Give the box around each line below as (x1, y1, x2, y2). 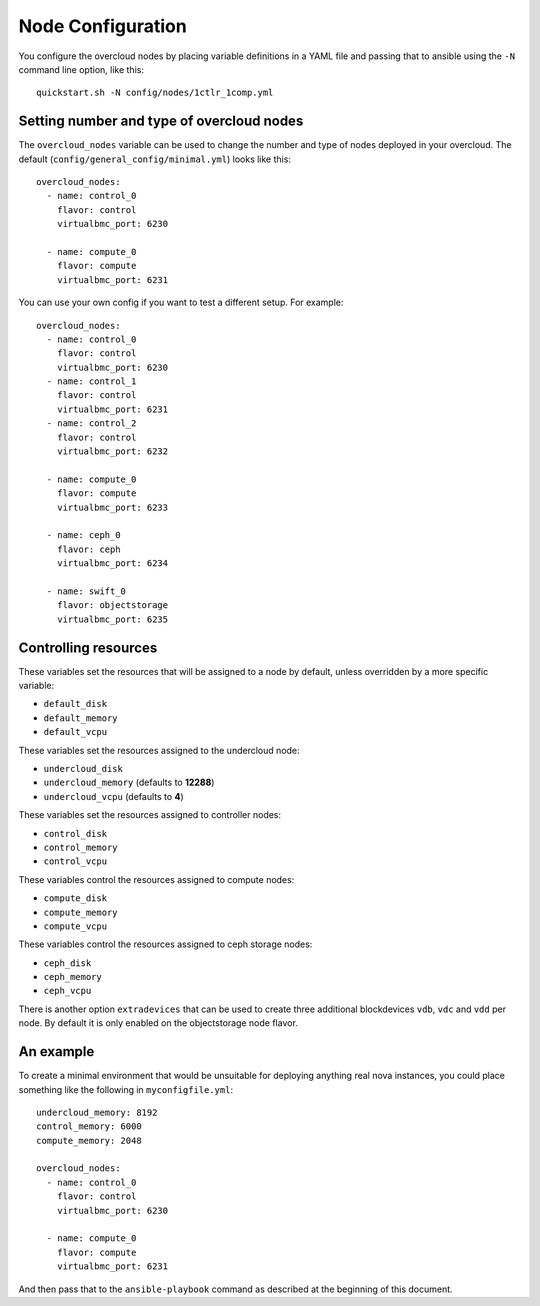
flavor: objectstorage (56, 600, 169, 611)
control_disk (43, 828, 108, 839)
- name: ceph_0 (46, 530, 121, 541)
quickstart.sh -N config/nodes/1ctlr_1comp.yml (36, 87, 274, 99)
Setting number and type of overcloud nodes (18, 113, 304, 130)
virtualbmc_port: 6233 (56, 501, 169, 513)
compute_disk (43, 893, 108, 904)
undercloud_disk (43, 763, 124, 774)
